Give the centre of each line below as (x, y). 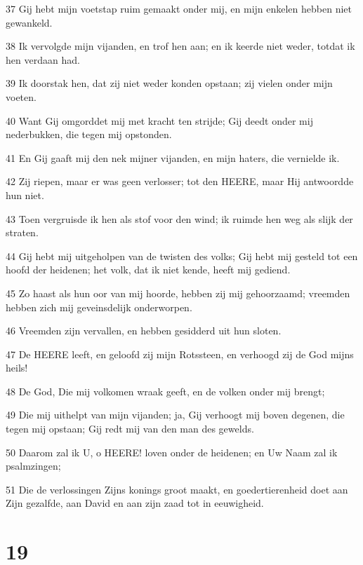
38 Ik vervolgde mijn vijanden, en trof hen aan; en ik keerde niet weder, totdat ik (180, 46)
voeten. (21, 96)
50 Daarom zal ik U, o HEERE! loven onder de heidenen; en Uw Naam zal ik (172, 452)
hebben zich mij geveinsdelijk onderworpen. (99, 307)
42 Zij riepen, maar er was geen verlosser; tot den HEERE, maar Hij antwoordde (180, 181)
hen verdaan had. (43, 59)
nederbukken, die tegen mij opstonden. (89, 134)
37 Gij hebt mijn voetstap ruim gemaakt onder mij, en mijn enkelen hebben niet (179, 8)
